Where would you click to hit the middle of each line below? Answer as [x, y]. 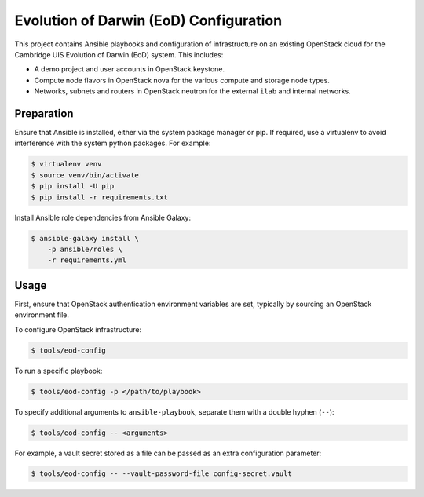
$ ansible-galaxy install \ [85, 238]
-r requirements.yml [87, 260]
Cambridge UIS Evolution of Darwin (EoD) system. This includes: [119, 54]
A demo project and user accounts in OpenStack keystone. [130, 69]
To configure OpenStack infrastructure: [78, 329]
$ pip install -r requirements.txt [99, 197]
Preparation [44, 113]
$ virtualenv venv [66, 164]
